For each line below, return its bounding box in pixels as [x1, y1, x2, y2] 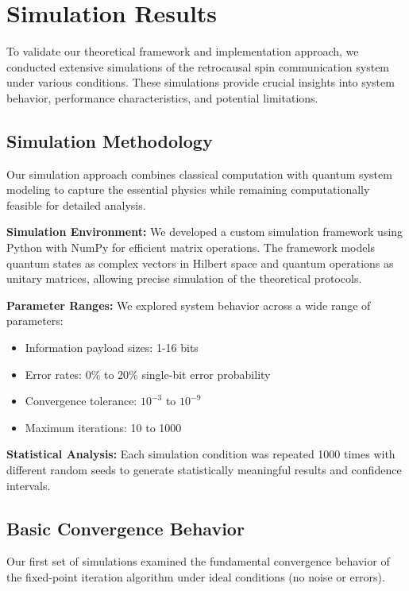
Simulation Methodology [6, 128, 213, 153]
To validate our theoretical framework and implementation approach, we [6, 43, 359, 60]
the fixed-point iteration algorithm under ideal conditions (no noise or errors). [6, 569, 385, 585]
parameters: [6, 312, 64, 329]
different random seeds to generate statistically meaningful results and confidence [6, 462, 402, 478]
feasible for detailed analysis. [6, 196, 146, 213]
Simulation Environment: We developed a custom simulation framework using [6, 223, 403, 240]
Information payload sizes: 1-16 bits [25, 339, 199, 356]
